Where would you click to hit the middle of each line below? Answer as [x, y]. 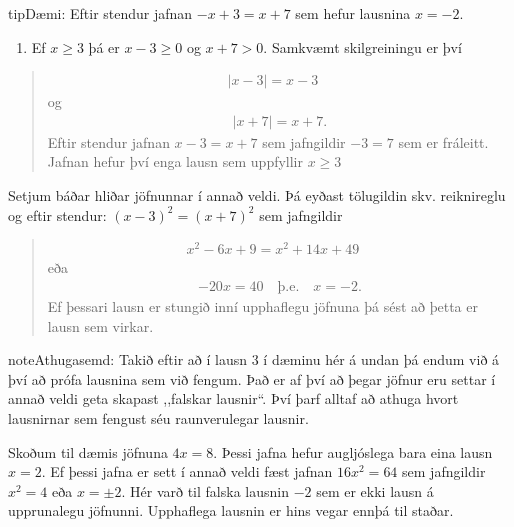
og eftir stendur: [57, 214]
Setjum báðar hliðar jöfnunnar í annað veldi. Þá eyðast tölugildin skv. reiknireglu [257, 195]
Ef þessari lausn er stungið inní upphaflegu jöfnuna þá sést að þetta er [262, 305]
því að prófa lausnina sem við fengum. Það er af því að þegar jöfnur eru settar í [252, 378]
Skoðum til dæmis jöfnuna [88, 451]
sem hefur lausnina [353, 13]
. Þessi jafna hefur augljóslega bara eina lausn [353, 451]
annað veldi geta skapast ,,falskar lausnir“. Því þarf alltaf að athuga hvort [233, 398]
